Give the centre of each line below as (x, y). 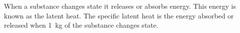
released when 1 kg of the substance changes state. (81, 25)
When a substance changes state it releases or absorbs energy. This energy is (120, 6)
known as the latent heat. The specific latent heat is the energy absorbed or (119, 15)
